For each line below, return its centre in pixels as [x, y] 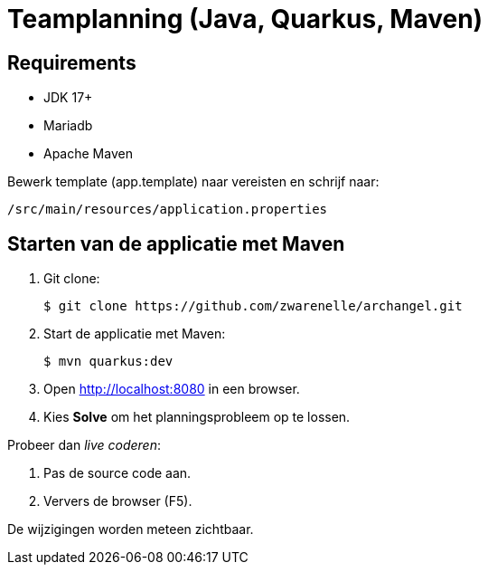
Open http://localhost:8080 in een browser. [172, 389]
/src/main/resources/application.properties [168, 210]
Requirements [72, 62]
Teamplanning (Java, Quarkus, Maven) [245, 19]
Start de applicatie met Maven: [135, 334]
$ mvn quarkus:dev [108, 362]
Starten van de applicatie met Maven [176, 243]
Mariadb [68, 126]
